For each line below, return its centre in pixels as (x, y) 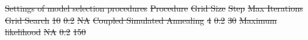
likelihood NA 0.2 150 (46, 32)
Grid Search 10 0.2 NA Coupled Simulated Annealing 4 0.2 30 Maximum (141, 20)
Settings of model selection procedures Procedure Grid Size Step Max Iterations (154, 8)
